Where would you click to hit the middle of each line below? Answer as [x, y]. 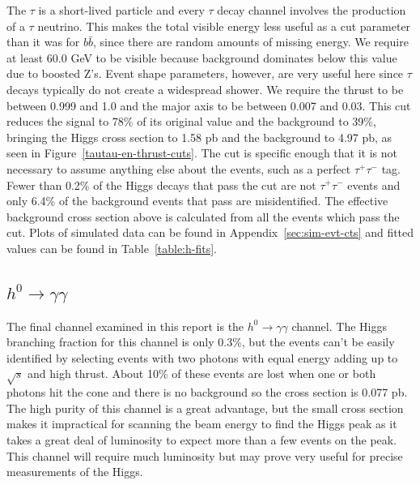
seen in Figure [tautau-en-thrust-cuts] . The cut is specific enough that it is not [202, 153]
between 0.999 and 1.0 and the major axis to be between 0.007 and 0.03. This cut [209, 105]
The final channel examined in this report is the [125, 326]
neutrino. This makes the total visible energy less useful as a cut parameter [224, 26]
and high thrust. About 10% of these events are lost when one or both [202, 373]
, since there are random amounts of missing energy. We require [251, 42]
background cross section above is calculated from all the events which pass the [203, 216]
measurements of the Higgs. [75, 472]
